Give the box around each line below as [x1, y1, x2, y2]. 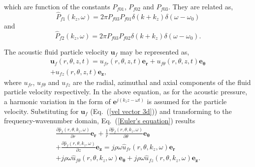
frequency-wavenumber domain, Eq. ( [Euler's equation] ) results [4, 115, 195, 126]
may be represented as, [120, 46, 190, 56]
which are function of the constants [4, 1, 110, 11]
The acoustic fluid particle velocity [4, 46, 109, 56]
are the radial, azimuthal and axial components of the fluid [73, 77, 251, 87]
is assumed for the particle [147, 96, 227, 106]
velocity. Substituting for [4, 106, 79, 116]
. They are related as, [168, 1, 233, 11]
